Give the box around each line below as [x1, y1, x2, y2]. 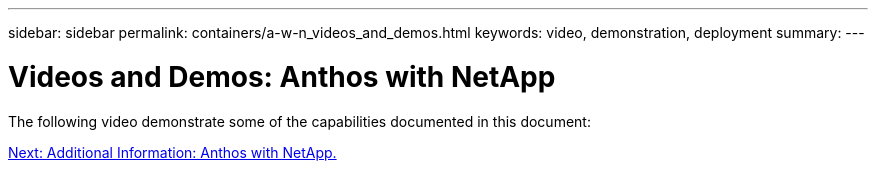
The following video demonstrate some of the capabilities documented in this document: [8, 112, 591, 130]
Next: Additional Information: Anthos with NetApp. [8, 143, 337, 161]
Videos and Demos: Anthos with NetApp [8, 59, 556, 94]
